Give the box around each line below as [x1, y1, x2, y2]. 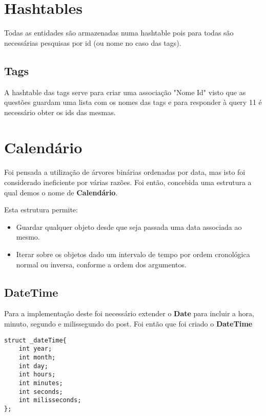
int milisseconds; [18, 396, 81, 404]
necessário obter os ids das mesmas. [4, 106, 116, 117]
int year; [18, 345, 52, 353]
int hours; [18, 371, 56, 378]
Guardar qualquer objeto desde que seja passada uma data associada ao [16, 221, 242, 232]
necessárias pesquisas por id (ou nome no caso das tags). [4, 37, 181, 48]
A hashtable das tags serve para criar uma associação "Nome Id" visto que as [4, 86, 246, 97]
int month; [18, 353, 56, 361]
